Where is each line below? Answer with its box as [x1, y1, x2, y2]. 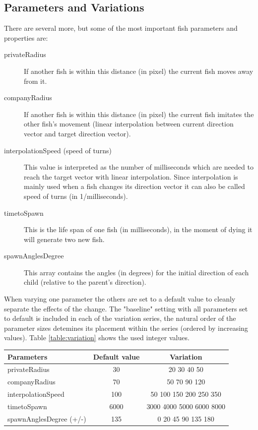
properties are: [4, 32, 48, 43]
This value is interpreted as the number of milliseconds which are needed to [24, 162, 254, 172]
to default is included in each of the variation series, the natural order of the [4, 313, 236, 323]
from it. [24, 75, 47, 86]
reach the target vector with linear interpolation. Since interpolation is [24, 171, 238, 182]
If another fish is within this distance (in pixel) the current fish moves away [24, 65, 254, 76]
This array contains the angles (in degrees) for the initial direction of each [24, 267, 249, 277]
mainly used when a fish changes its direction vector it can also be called [24, 181, 245, 191]
